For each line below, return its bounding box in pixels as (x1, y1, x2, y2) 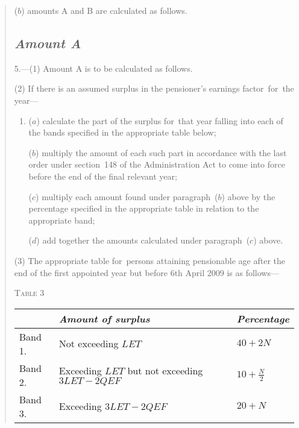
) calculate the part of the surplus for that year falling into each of (36, 114, 283, 127)
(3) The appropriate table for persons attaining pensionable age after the (14, 254, 286, 266)
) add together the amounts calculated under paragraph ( (36, 234, 250, 247)
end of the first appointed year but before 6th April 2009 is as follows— (14, 266, 279, 279)
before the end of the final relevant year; (28, 169, 177, 182)
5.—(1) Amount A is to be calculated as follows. (14, 61, 193, 74)
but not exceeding (127, 363, 203, 378)
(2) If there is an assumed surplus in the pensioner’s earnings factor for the (14, 82, 294, 95)
